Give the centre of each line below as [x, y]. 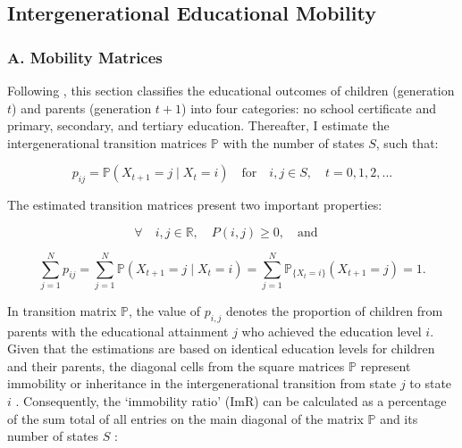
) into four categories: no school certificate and [309, 108]
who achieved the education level [332, 331]
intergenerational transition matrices [107, 142]
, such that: [407, 142]
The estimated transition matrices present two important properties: [195, 205]
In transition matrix [62, 310]
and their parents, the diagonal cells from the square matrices [176, 365]
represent [386, 365]
